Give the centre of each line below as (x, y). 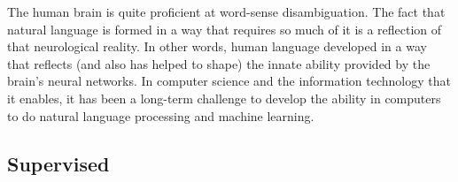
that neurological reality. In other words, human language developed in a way (217, 46)
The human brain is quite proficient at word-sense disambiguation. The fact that (226, 11)
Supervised (58, 163)
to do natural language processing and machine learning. (161, 115)
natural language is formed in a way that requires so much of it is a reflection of (225, 29)
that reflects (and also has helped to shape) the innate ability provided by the (219, 63)
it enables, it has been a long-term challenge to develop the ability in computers (224, 98)
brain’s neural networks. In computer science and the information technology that (229, 81)
